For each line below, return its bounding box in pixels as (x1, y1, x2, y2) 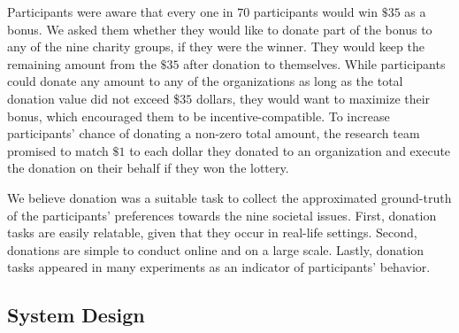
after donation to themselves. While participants (183, 54, 446, 73)
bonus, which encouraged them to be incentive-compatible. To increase (7, 106, 390, 125)
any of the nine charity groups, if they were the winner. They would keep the (7, 37, 425, 56)
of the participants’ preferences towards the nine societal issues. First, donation (7, 205, 437, 224)
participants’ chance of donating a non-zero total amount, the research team (7, 124, 420, 143)
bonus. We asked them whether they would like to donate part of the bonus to (7, 19, 432, 38)
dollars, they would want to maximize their (195, 89, 431, 107)
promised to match (7, 141, 109, 159)
